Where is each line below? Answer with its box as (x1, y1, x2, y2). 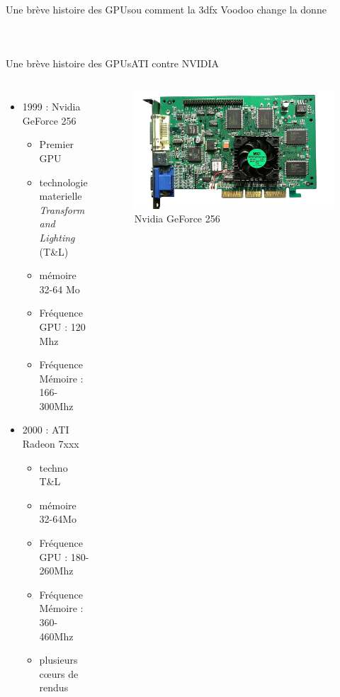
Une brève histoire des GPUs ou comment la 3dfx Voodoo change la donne (6, 2, 327, 16)
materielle (39, 188, 82, 203)
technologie (39, 174, 88, 189)
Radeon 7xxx (22, 436, 79, 451)
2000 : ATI (22, 422, 69, 437)
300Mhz (39, 398, 74, 413)
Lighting (39, 229, 75, 244)
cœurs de (39, 666, 79, 681)
